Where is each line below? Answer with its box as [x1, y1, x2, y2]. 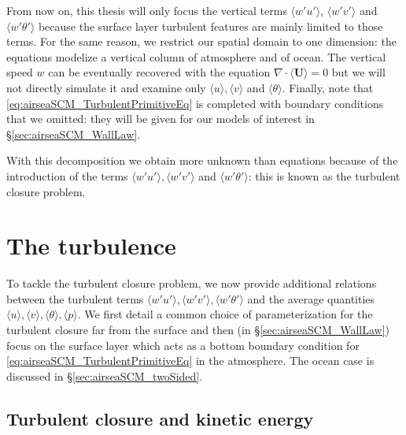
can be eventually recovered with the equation [48, 64, 271, 80]
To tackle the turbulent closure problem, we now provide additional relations [6, 275, 377, 292]
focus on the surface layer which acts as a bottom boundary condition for [6, 336, 360, 353]
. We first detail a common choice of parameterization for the [77, 306, 373, 322]
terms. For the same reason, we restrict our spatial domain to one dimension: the [6, 33, 397, 50]
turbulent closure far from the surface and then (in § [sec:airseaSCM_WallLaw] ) [6, 322, 390, 338]
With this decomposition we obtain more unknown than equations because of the [6, 152, 398, 169]
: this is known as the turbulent [248, 167, 400, 184]
